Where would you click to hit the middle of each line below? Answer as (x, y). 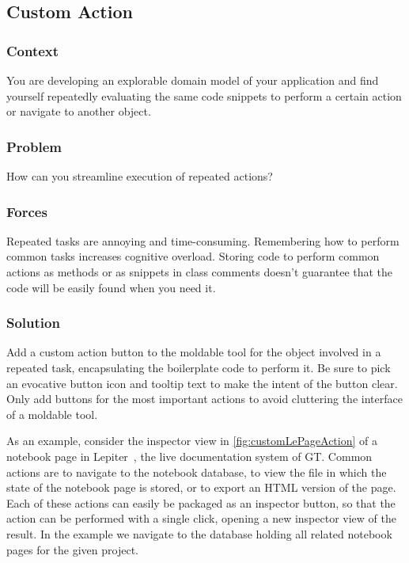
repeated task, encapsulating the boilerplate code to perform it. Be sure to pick (199, 367)
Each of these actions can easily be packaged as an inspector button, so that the (201, 502)
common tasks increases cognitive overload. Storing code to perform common (193, 256)
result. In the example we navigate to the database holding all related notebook (199, 533)
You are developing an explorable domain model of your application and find (193, 80)
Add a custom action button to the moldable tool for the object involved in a (194, 352)
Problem (34, 146)
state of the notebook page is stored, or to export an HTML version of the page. (201, 487)
